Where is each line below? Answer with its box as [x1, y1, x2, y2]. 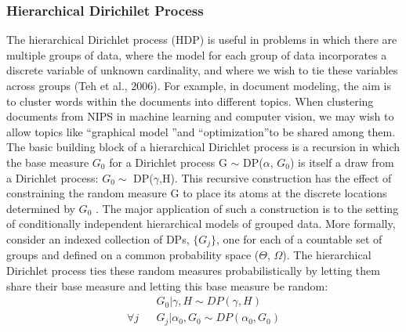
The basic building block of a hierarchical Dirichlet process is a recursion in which [6, 139, 401, 155]
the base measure [6, 153, 89, 170]
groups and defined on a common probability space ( [6, 247, 259, 263]
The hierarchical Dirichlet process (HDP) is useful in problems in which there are [6, 31, 397, 48]
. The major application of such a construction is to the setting [95, 200, 399, 216]
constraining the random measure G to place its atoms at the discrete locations [6, 185, 387, 201]
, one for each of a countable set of [216, 230, 382, 247]
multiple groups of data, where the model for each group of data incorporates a [6, 46, 387, 63]
